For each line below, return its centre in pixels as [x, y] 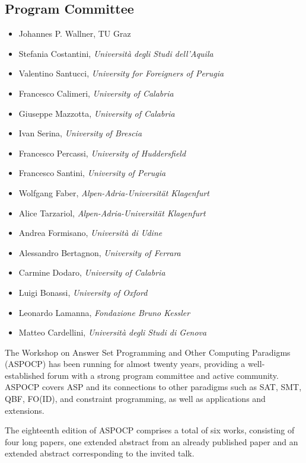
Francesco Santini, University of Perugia [92, 173]
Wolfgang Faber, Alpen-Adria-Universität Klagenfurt [114, 192]
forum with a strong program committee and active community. [163, 375]
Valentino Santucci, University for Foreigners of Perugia [121, 73]
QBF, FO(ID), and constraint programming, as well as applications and [135, 399]
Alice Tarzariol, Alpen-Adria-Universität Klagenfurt [112, 213]
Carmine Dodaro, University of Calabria [92, 272]
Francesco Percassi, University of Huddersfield [102, 153]
